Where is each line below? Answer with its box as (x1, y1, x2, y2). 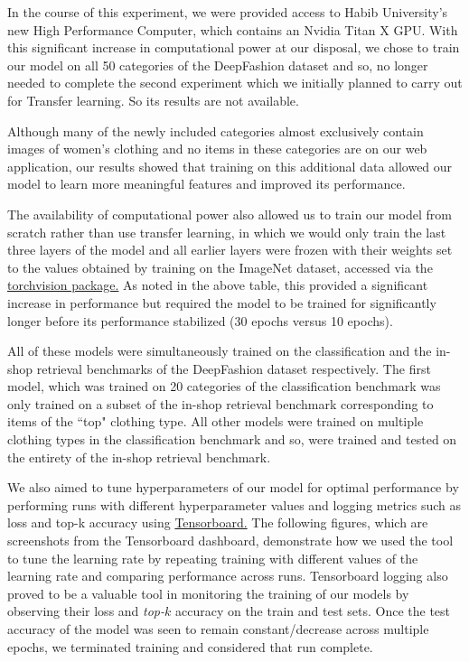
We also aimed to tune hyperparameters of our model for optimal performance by (7, 478, 459, 497)
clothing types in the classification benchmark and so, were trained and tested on (7, 430, 457, 449)
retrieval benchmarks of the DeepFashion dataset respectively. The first (36, 359, 431, 378)
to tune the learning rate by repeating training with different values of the (7, 548, 418, 567)
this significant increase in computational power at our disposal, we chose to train (7, 38, 460, 57)
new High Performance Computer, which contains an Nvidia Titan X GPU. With (7, 20, 458, 39)
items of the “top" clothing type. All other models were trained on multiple (7, 412, 424, 431)
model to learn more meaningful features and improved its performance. (7, 174, 406, 193)
